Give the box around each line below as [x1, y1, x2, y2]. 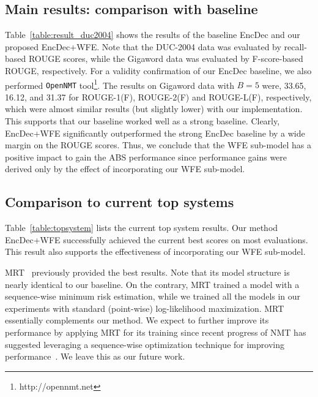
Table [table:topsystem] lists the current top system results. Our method [5, 221, 278, 234]
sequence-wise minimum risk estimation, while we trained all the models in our [5, 290, 301, 303]
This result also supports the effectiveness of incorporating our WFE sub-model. [5, 245, 306, 258]
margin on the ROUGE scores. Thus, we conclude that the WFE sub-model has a [5, 138, 312, 151]
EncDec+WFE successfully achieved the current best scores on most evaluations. [5, 233, 308, 246]
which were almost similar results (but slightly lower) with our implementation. [5, 102, 303, 115]
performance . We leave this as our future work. [5, 350, 185, 363]
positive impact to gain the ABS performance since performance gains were [5, 150, 287, 163]
